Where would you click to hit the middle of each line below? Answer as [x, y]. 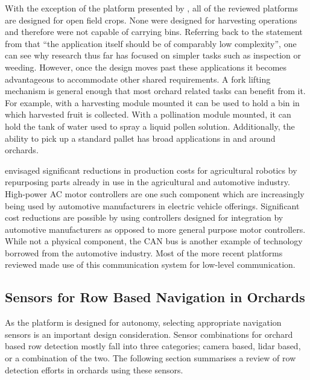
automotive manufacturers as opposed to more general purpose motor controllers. [155, 229]
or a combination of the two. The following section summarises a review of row [150, 358]
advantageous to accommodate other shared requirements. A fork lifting [138, 79]
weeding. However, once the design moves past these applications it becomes [146, 67]
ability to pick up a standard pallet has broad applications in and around [140, 138]
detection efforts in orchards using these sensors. [94, 369]
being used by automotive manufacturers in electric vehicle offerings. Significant [152, 205]
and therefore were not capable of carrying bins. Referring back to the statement [154, 32]
